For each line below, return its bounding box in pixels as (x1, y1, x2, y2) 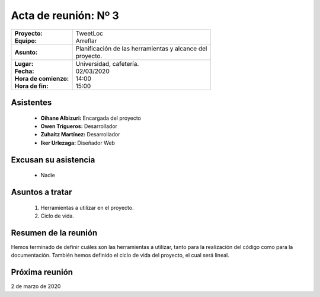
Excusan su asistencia (11, 155, 95, 165)
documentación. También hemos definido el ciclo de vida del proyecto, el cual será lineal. (11, 252, 229, 259)
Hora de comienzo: (14, 74, 69, 82)
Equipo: (14, 36, 37, 44)
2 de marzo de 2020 (11, 283, 61, 290)
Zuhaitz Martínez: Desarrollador (40, 131, 120, 138)
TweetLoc (75, 29, 104, 37)
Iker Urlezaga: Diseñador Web (40, 139, 116, 146)
